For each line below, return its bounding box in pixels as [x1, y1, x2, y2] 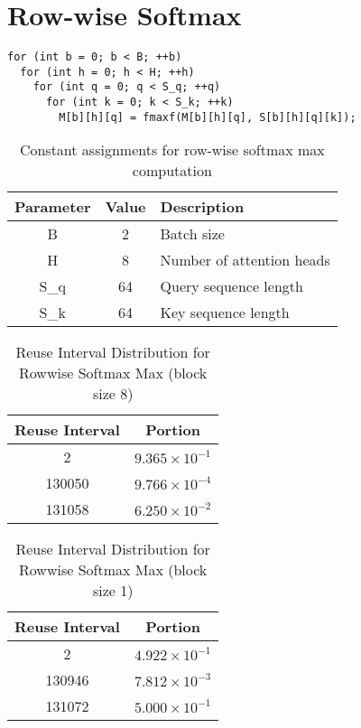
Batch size [160, 223, 225, 245]
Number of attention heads [160, 249, 330, 271]
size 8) [92, 383, 134, 405]
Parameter [14, 196, 91, 218]
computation [132, 160, 212, 182]
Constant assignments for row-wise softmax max [19, 139, 325, 161]
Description [160, 196, 245, 218]
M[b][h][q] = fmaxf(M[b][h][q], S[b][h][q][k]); [59, 110, 356, 124]
